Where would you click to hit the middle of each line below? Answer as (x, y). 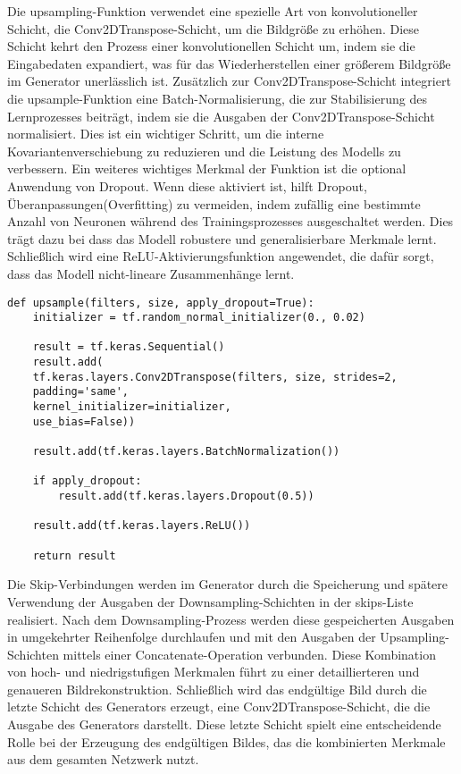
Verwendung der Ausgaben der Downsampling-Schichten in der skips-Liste (210, 601)
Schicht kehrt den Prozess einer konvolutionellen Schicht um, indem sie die (211, 46)
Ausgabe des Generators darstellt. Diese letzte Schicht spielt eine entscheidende (224, 724)
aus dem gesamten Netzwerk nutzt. (103, 759)
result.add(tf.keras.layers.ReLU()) (142, 526)
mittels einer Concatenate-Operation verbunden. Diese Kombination (249, 654)
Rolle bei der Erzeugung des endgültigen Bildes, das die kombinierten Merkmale (226, 741)
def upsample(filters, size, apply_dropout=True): (161, 303)
